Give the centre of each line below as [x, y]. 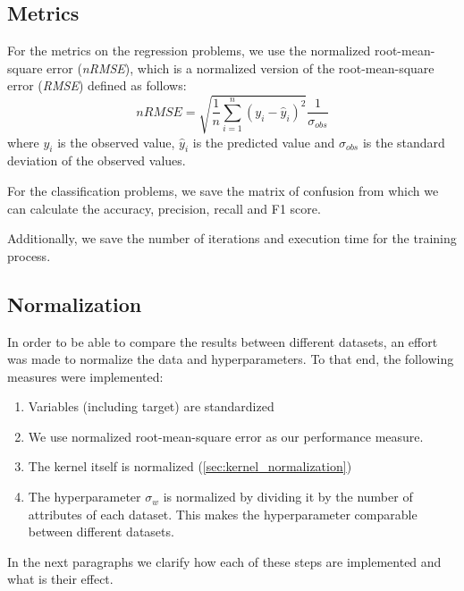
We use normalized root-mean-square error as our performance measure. [226, 436]
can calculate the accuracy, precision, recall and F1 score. [164, 208]
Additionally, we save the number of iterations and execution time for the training [232, 238]
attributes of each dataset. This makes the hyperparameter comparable [223, 514]
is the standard [404, 142]
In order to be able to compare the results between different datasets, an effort [223, 341]
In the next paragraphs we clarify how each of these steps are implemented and [224, 561]
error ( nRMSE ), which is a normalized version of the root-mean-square [240, 68]
